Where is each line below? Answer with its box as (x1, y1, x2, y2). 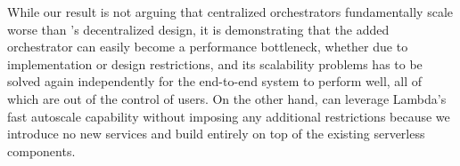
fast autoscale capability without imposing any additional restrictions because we (7, 107, 450, 125)
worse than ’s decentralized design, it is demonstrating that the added (7, 20, 390, 38)
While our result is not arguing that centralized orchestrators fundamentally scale (7, 3, 454, 20)
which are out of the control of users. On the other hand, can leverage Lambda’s (7, 89, 447, 107)
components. (7, 141, 76, 160)
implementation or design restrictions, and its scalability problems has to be (7, 54, 423, 73)
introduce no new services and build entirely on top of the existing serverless (7, 124, 425, 143)
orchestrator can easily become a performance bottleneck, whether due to (7, 37, 408, 56)
